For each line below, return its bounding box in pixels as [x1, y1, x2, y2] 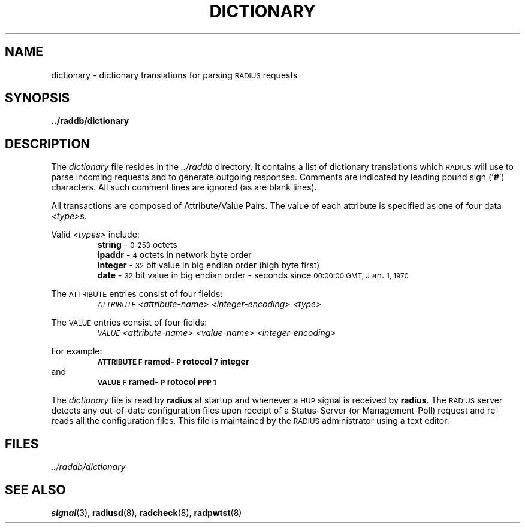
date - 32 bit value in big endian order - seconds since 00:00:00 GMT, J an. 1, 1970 [97, 270, 409, 281]
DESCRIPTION [5, 136, 90, 151]
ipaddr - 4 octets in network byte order [97, 250, 252, 260]
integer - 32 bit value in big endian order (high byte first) [97, 260, 320, 271]
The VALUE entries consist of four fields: [51, 317, 207, 328]
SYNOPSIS [5, 90, 70, 106]
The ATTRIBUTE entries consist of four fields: [51, 289, 223, 299]
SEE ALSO [5, 482, 66, 497]
